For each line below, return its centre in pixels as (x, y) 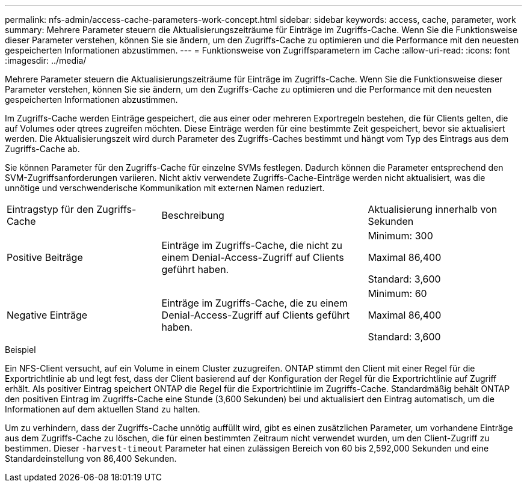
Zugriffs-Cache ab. (42, 149)
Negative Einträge (47, 315)
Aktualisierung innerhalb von (433, 209)
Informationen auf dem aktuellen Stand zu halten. (103, 409)
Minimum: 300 (400, 236)
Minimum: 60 (397, 293)
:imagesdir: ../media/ (46, 60)
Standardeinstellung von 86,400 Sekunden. (91, 458)
